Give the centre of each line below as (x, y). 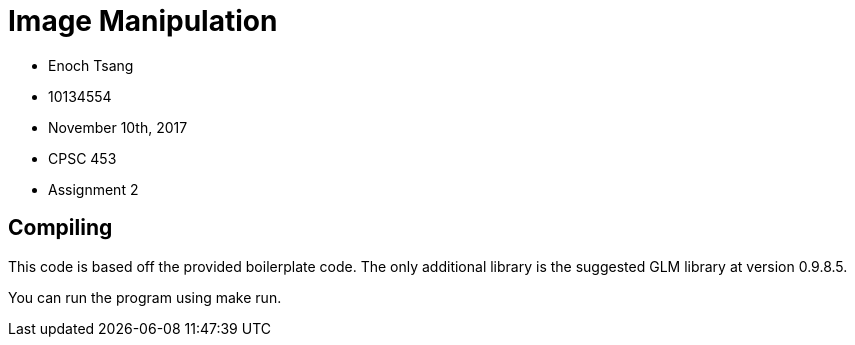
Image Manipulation (143, 21)
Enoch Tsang (91, 65)
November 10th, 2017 (118, 127)
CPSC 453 (82, 158)
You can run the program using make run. (145, 297)
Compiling (60, 228)
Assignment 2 (93, 189)
